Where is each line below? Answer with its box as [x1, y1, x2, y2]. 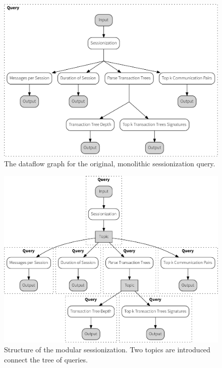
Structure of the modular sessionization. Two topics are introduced [4, 344, 210, 355]
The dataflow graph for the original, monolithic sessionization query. [4, 158, 215, 169]
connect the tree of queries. [4, 354, 88, 364]
